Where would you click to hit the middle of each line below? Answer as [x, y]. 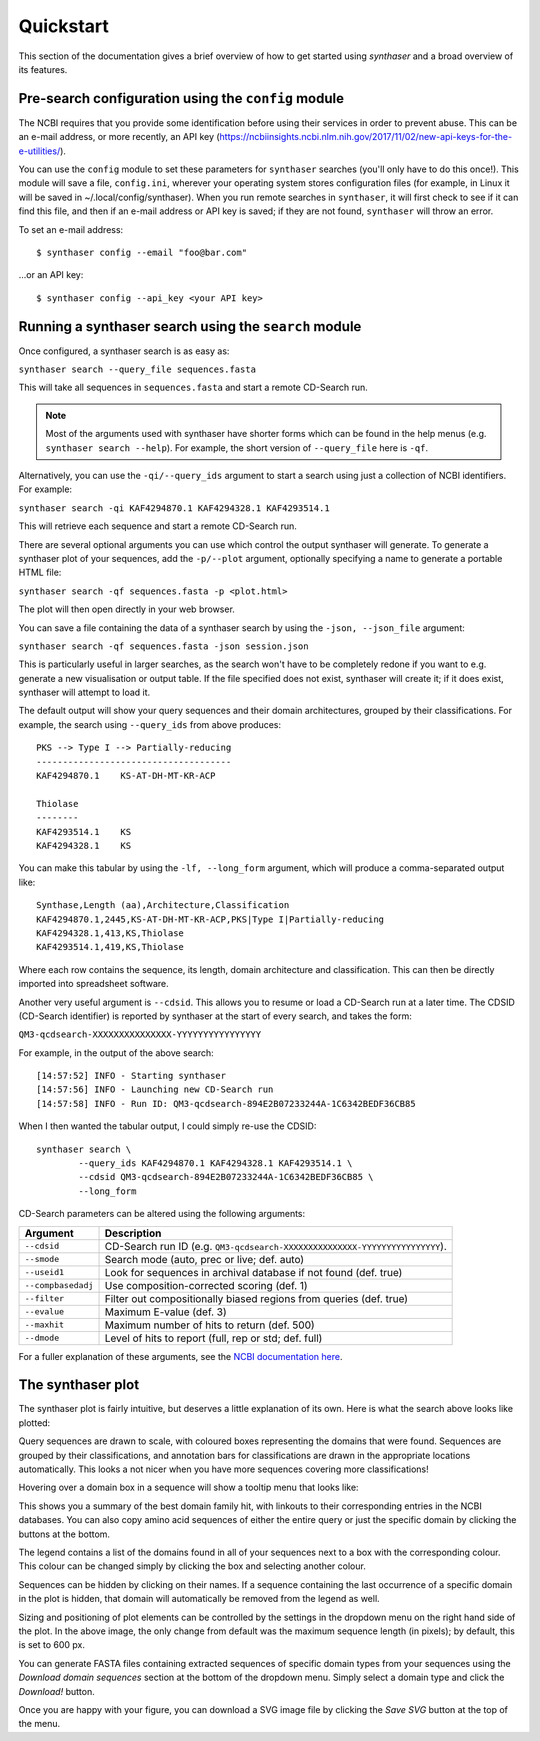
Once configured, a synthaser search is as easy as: [124, 351]
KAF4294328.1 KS [84, 845]
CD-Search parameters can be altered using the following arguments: [162, 1214]
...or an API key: [51, 275]
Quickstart [64, 26]
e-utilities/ [39, 151]
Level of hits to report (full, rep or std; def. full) [213, 1338]
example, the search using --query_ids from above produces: [150, 724]
